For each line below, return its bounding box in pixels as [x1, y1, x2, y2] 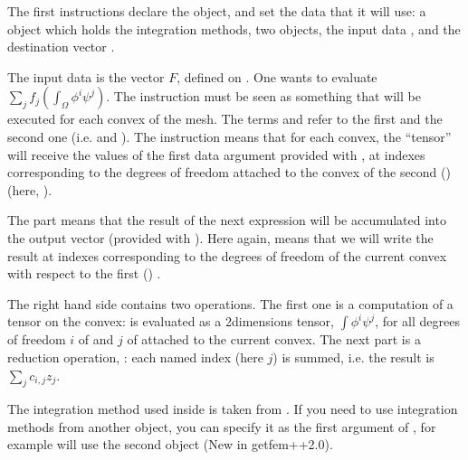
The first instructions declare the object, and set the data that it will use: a [7, 2, 426, 20]
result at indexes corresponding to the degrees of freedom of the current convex [7, 246, 447, 265]
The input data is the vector [7, 67, 165, 86]
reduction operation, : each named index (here [7, 347, 263, 366]
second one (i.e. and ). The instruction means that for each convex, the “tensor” [7, 127, 452, 146]
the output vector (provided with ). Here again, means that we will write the [7, 228, 434, 247]
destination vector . [7, 37, 115, 56]
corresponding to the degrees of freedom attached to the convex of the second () [7, 163, 451, 182]
